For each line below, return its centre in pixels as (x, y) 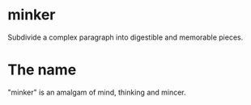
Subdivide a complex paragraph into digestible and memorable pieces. (125, 37)
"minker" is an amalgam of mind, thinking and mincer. (97, 92)
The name (42, 70)
